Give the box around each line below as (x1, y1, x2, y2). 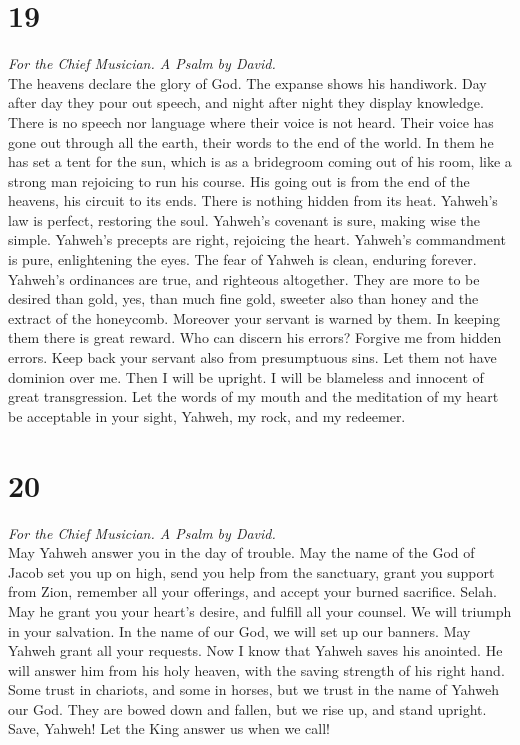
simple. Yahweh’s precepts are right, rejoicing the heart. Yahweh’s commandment (8, 229, 506, 250)
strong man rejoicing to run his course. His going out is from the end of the (8, 170, 470, 191)
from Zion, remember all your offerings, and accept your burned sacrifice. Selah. (8, 581, 497, 602)
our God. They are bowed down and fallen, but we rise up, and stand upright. (8, 698, 487, 719)
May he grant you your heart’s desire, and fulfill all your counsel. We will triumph (8, 600, 512, 621)
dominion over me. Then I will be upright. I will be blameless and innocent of (8, 366, 484, 387)
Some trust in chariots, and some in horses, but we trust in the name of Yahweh (8, 679, 499, 700)
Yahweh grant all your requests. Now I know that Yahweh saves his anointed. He (8, 640, 503, 661)
